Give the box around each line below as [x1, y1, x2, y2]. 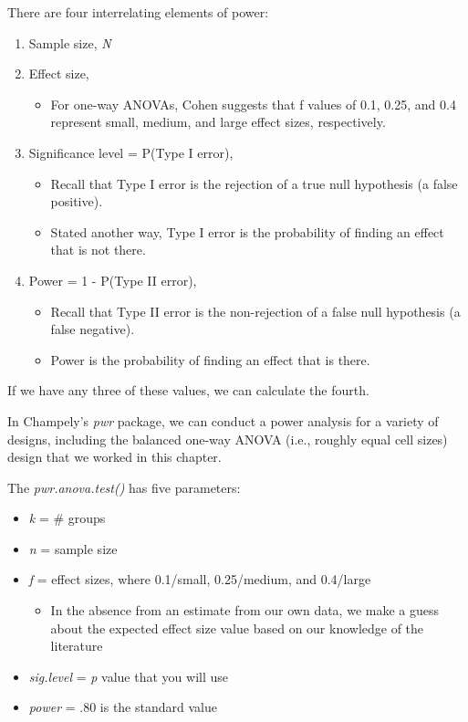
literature [50, 636, 103, 655]
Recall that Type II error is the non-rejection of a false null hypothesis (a [50, 301, 461, 320]
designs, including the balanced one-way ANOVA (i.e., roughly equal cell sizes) [7, 429, 448, 448]
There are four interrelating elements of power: [7, 3, 269, 21]
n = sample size [28, 539, 118, 558]
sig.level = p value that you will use [28, 666, 228, 685]
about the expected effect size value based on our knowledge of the [50, 618, 424, 637]
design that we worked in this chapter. [7, 447, 222, 466]
